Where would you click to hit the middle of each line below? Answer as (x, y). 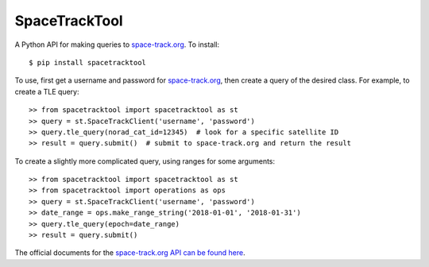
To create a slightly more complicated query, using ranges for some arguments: (145, 161)
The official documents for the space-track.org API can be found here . (130, 253)
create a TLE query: (47, 91)
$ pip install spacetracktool (88, 62)
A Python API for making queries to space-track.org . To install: (117, 44)
